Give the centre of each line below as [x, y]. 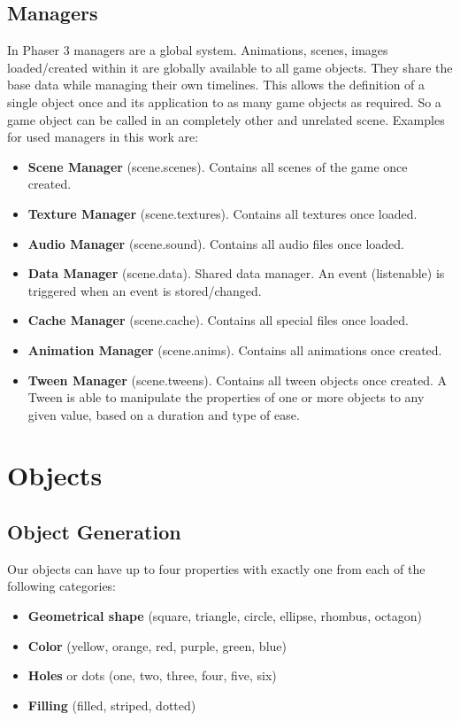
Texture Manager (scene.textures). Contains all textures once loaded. [222, 213]
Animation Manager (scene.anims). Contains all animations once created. [235, 349]
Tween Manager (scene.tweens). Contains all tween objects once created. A [238, 380]
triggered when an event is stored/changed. [145, 290]
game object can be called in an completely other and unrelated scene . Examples [226, 119]
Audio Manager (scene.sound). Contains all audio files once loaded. [216, 243]
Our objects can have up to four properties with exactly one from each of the [216, 568]
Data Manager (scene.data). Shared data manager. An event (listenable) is [236, 273]
